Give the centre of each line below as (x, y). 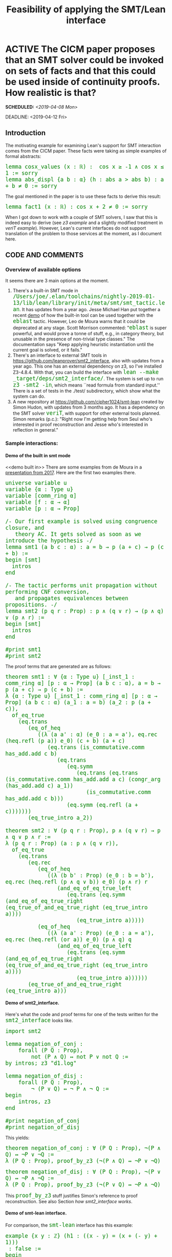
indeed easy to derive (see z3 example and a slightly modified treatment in (84, 222)
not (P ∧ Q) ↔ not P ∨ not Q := (80, 1057)
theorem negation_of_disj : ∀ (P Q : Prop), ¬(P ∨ (83, 1171)
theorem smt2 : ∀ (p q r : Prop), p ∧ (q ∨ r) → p (83, 830)
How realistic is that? (51, 93)
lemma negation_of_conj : (44, 1044)
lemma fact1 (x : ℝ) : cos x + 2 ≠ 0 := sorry (77, 207)
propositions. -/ (31, 604)
